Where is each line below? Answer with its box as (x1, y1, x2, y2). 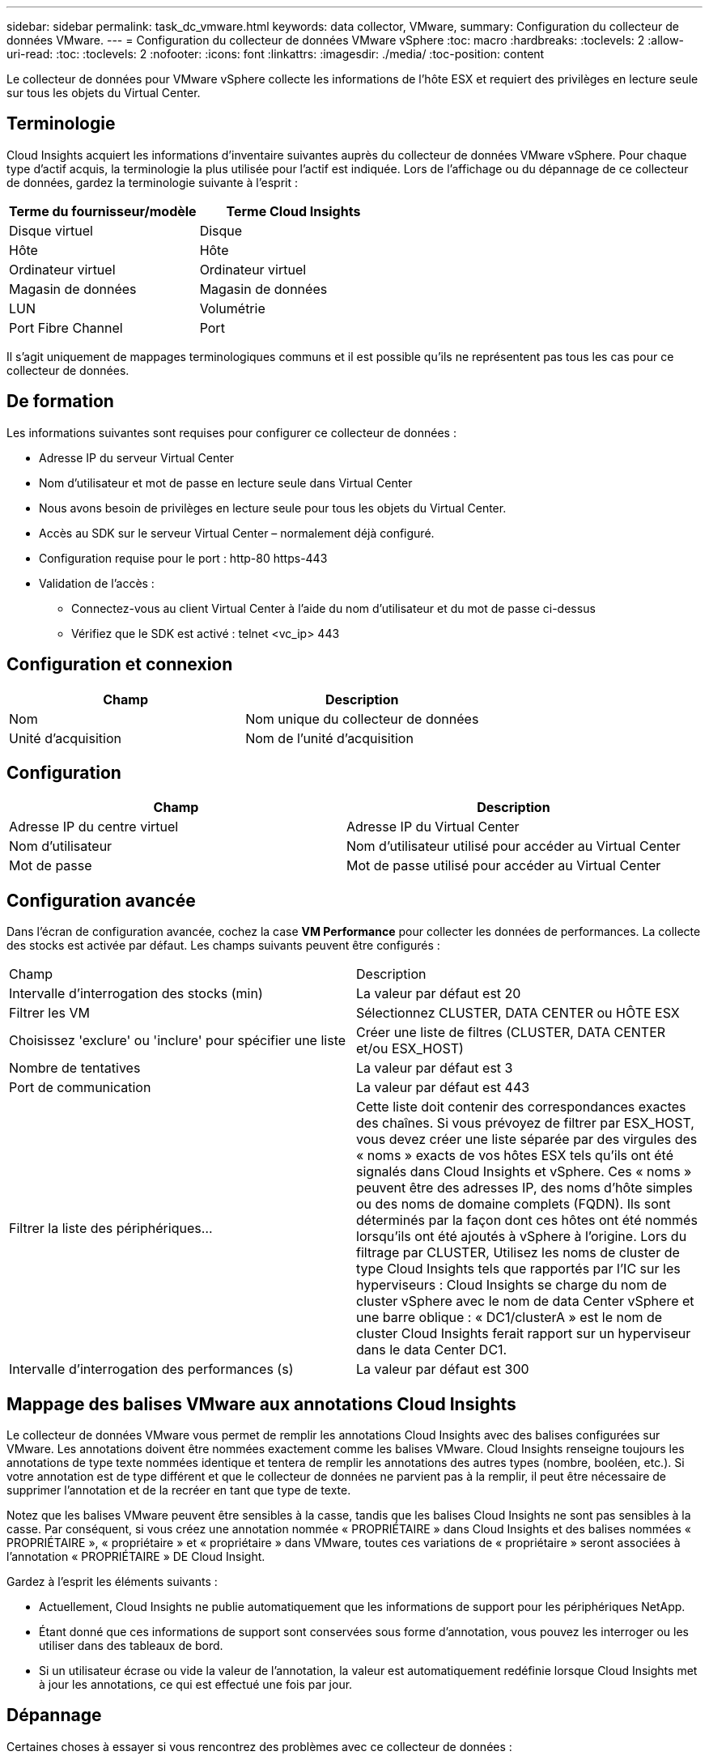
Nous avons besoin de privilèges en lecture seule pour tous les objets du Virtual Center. (39, 500, 507, 515)
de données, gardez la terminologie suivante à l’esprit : (6, 175, 298, 189)
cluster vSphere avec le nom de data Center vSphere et (356, 1293, 694, 1310)
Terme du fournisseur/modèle (9, 202, 197, 219)
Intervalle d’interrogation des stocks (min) (9, 985, 263, 1002)
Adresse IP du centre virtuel (9, 818, 179, 835)
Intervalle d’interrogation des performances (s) (9, 1361, 294, 1378)
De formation (6, 391, 114, 412)
